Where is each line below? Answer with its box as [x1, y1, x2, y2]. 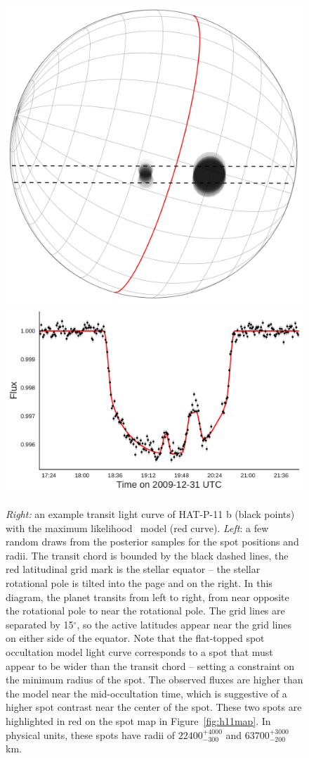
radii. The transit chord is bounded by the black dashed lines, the [6, 548, 289, 562]
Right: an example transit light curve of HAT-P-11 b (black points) [6, 507, 295, 522]
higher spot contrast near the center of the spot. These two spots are [6, 700, 302, 714]
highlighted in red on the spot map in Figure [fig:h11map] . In [6, 713, 271, 728]
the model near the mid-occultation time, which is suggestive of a [6, 686, 287, 700]
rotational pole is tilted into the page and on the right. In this [6, 575, 272, 590]
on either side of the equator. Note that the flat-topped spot [6, 631, 265, 645]
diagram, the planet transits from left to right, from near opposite [6, 589, 289, 604]
